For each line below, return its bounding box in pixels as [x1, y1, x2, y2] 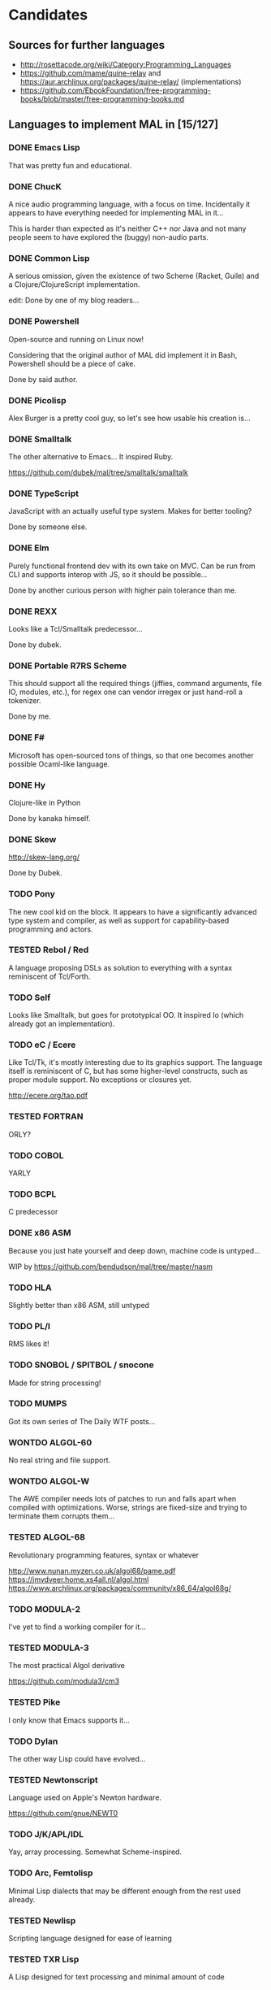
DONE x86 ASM [8, 1227, 71, 1239]
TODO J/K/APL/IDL [8, 1829, 84, 1840]
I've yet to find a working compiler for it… [8, 1622, 146, 1632]
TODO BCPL [8, 1188, 57, 1200]
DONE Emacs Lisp [8, 142, 80, 154]
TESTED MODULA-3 [8, 1642, 89, 1653]
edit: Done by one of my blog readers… [8, 295, 140, 306]
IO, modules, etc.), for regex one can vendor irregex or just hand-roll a [8, 687, 243, 697]
